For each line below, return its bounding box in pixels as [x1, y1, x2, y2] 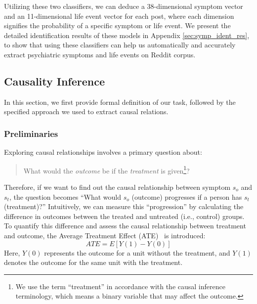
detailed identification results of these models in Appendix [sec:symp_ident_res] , [4, 30, 250, 40]
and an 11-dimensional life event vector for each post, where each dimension [4, 10, 234, 21]
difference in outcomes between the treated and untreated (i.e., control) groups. [4, 211, 245, 221]
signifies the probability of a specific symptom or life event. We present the [4, 20, 231, 31]
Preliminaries [4, 127, 58, 139]
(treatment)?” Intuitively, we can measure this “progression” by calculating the [4, 201, 244, 212]
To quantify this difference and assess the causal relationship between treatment [4, 220, 246, 231]
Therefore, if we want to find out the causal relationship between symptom [4, 182, 231, 192]
